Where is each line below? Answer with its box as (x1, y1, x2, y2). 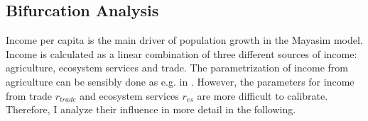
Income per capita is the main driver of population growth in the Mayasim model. (6, 33, 363, 47)
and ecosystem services (80, 88, 179, 103)
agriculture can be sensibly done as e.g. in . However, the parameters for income (6, 74, 355, 88)
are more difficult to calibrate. (197, 88, 328, 103)
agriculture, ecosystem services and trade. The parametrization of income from (6, 60, 348, 75)
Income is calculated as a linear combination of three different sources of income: (6, 46, 357, 61)
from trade (6, 88, 53, 103)
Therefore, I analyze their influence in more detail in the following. (6, 102, 296, 117)
